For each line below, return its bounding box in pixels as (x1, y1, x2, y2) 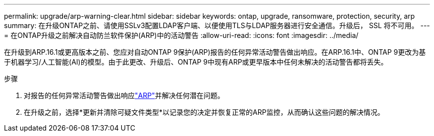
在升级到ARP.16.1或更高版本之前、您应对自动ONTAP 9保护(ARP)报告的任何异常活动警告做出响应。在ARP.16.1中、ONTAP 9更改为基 (4, 48, 426, 56)
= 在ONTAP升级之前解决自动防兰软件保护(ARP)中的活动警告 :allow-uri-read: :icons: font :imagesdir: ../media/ (4, 31, 359, 39)
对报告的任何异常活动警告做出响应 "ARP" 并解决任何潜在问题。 (24, 91, 224, 100)
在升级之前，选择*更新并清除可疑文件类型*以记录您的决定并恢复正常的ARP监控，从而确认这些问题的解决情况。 (24, 108, 384, 116)
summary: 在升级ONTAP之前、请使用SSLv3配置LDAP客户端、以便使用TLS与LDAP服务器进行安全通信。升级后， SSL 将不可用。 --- (4, 21, 430, 30)
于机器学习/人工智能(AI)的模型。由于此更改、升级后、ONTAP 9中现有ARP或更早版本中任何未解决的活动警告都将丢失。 (4, 58, 388, 66)
